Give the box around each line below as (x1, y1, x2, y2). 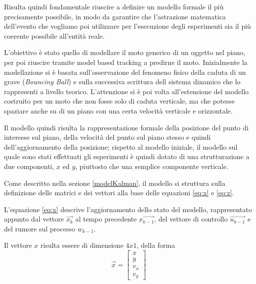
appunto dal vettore (4, 214, 64, 224)
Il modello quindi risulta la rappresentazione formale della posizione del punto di (4, 122, 249, 132)
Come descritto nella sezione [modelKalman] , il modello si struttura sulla (4, 177, 225, 188)
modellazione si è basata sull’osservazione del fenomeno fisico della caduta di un (4, 66, 246, 77)
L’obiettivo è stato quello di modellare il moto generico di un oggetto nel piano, (4, 47, 246, 57)
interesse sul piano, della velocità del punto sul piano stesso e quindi (4, 132, 211, 142)
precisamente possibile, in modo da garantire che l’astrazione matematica (4, 11, 226, 21)
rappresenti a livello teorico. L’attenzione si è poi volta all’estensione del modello (4, 86, 249, 96)
